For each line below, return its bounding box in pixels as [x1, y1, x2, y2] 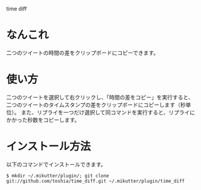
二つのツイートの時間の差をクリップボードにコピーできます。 [6, 49, 159, 56]
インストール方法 [6, 140, 91, 153]
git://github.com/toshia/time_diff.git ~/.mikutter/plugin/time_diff [6, 178, 185, 184]
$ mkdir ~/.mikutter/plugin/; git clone [6, 173, 110, 179]
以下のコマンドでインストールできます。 [6, 160, 107, 168]
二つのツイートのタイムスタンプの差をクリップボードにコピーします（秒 [6, 101, 186, 108]
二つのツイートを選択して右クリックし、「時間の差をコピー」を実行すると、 [6, 93, 194, 101]
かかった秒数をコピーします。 [6, 116, 80, 123]
